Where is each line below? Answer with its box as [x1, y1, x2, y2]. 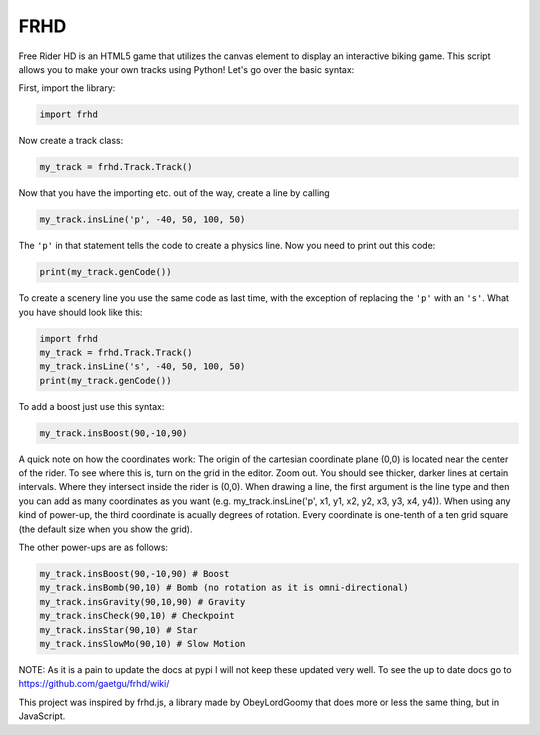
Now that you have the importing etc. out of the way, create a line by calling [18, 187, 330, 199]
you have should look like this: [18, 306, 143, 318]
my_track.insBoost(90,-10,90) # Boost [39, 568, 230, 580]
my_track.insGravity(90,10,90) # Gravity [39, 596, 246, 607]
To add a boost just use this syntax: [18, 400, 165, 412]
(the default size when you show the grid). [18, 523, 193, 535]
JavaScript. [18, 710, 66, 722]
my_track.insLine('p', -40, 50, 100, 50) [39, 214, 246, 225]
